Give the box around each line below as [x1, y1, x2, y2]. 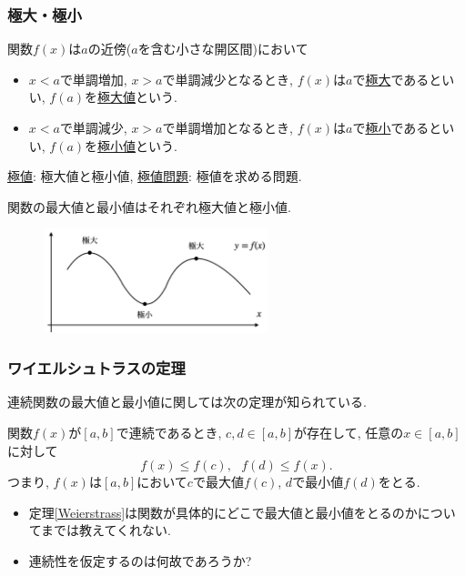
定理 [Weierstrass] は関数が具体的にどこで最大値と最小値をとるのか [28, 502, 418, 521]
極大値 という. [97, 87, 178, 106]
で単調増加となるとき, [162, 118, 293, 136]
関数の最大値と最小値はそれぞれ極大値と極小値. [7, 197, 291, 216]
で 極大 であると [352, 69, 442, 88]
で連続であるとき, [116, 422, 222, 441]
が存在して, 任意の [294, 422, 404, 441]
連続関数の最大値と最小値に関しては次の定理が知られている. [7, 392, 367, 411]
